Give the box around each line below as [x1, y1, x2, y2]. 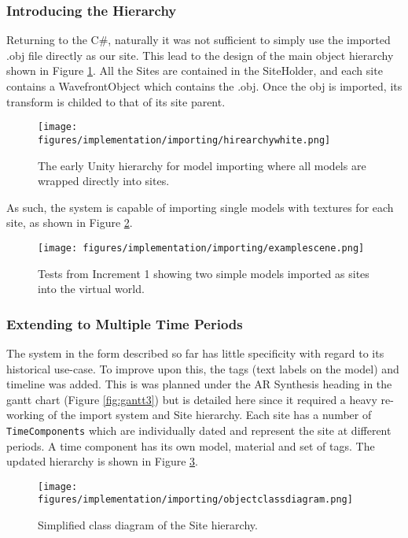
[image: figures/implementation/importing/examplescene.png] [38, 242, 365, 254]
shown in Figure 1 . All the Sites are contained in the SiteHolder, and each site [6, 62, 383, 79]
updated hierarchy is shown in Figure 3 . [6, 453, 198, 469]
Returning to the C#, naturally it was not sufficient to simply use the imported [6, 32, 391, 48]
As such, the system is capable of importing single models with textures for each [6, 199, 394, 215]
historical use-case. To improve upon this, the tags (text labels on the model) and [6, 360, 399, 377]
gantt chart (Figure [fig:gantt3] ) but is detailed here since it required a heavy [6, 391, 377, 407]
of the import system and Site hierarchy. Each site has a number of [47, 406, 372, 423]
